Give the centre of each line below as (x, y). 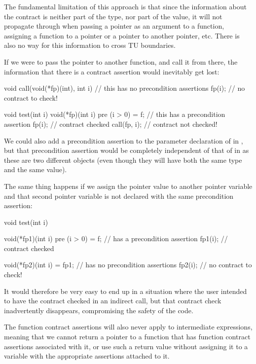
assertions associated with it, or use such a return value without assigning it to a (126, 346)
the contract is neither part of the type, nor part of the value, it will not (113, 16)
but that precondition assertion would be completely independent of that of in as (127, 150)
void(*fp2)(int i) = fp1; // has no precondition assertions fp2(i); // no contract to (128, 265)
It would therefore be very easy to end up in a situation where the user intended (126, 291)
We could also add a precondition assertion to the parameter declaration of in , (124, 140)
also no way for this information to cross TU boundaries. (90, 45)
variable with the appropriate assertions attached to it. (87, 356)
